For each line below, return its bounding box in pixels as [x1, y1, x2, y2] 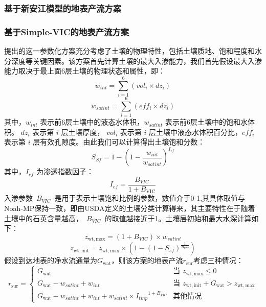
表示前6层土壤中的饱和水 [165, 116, 248, 127]
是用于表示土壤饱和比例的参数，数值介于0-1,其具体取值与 [54, 193, 246, 203]
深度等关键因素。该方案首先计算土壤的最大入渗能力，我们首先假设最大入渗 [11, 55, 262, 66]
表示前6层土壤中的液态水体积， [40, 116, 144, 127]
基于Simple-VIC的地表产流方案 [4, 25, 129, 38]
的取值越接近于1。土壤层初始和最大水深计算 [104, 212, 252, 223]
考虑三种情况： [193, 255, 243, 266]
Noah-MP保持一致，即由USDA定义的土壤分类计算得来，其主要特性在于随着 [4, 203, 255, 214]
